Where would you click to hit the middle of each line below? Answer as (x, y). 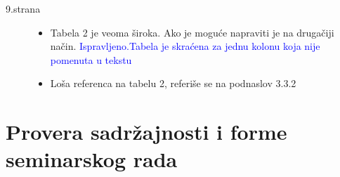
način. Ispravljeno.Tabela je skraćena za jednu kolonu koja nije (185, 46)
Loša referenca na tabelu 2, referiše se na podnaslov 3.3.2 (173, 83)
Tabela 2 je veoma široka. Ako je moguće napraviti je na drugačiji (192, 32)
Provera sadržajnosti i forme (146, 132)
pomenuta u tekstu (91, 59)
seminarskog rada (92, 159)
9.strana (23, 8)
